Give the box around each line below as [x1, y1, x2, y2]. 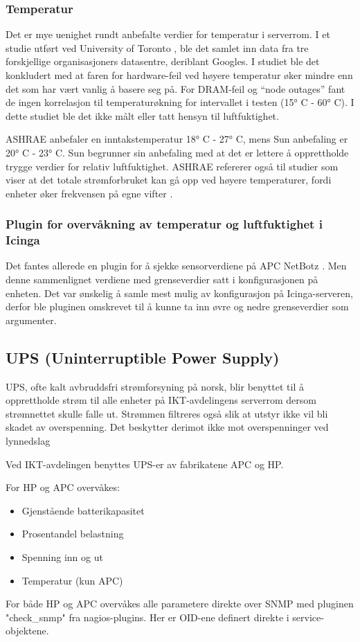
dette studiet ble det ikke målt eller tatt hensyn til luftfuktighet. [6, 108, 279, 123]
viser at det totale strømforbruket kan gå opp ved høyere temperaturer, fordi [6, 172, 332, 187]
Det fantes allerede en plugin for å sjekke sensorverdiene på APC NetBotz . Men [6, 258, 347, 273]
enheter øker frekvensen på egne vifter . [6, 186, 173, 200]
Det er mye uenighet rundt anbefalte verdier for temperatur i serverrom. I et [6, 27, 330, 42]
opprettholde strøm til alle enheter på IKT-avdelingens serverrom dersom [6, 393, 316, 407]
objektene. [6, 623, 49, 638]
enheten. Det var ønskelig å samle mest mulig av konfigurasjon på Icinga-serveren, [6, 285, 353, 300]
